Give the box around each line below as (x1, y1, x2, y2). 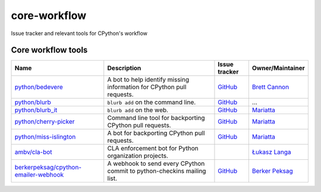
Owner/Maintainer (251, 64, 306, 73)
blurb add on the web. (107, 106, 169, 114)
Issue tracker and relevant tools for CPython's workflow (11, 30, 148, 37)
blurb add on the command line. (107, 98, 196, 106)
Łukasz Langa (251, 148, 291, 156)
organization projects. (107, 152, 169, 160)
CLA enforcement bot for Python (107, 144, 199, 153)
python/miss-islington (14, 133, 76, 141)
